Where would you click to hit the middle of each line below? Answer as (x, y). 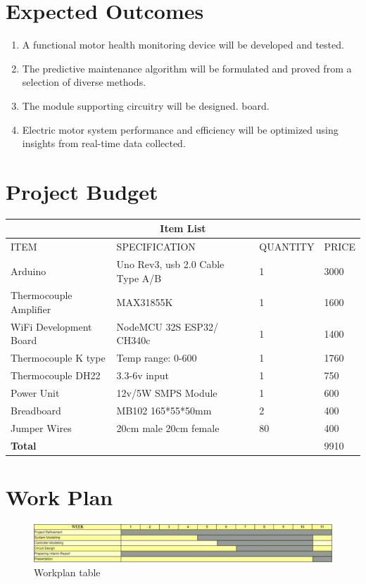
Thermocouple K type (58, 358)
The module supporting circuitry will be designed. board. (146, 105)
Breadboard (36, 410)
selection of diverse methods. (84, 82)
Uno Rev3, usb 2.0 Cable (170, 264)
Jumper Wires (41, 427)
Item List (183, 228)
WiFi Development (51, 326)
